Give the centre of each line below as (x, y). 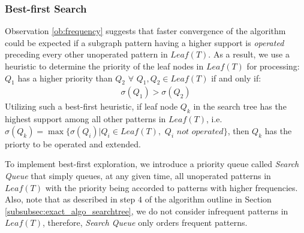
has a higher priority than (65, 78)
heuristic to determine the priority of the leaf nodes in (104, 66)
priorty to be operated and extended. (73, 143)
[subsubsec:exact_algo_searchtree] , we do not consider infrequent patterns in (147, 211)
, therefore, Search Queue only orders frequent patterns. (145, 223)
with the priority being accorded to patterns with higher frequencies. (171, 187)
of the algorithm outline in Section (208, 199)
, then (238, 130)
